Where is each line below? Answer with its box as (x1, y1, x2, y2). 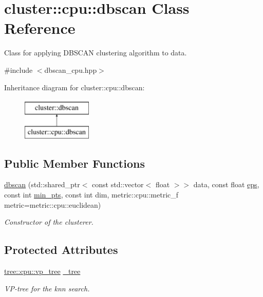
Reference (4, 17, 76, 38)
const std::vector (92, 179, 144, 190)
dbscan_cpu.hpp (44, 64, 97, 75)
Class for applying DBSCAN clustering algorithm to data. (4, 47, 187, 58)
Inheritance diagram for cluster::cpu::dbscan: (4, 82, 145, 92)
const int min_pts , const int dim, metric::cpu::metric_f (4, 189, 179, 200)
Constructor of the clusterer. (4, 216, 93, 227)
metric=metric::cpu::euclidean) (4, 199, 101, 210)
